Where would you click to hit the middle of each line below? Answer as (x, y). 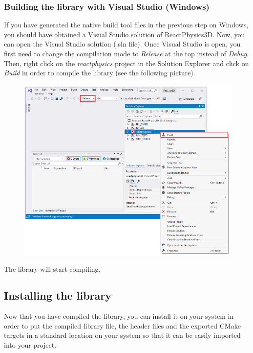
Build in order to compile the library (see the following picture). (100, 73)
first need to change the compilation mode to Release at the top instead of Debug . (126, 53)
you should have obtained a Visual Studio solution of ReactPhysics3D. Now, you (125, 34)
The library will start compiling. (52, 269)
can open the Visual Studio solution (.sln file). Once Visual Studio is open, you (122, 44)
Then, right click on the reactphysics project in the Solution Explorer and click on (126, 63)
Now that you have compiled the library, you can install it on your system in (119, 316)
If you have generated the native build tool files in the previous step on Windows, (126, 25)
